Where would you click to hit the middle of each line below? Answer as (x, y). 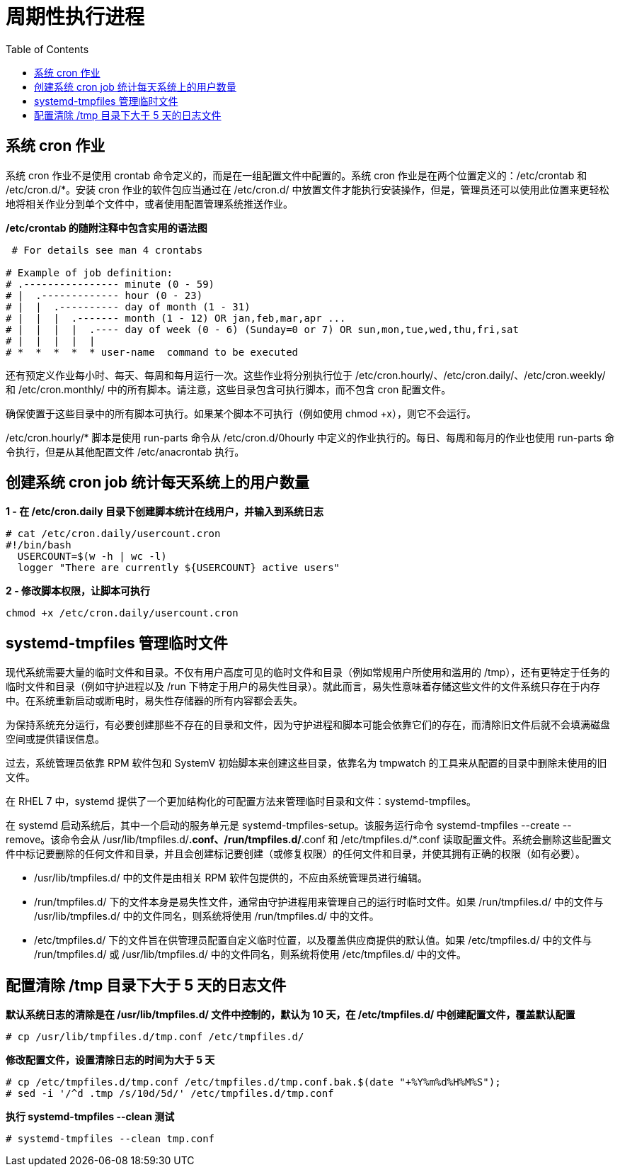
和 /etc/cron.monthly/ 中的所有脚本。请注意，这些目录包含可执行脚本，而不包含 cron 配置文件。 (229, 389)
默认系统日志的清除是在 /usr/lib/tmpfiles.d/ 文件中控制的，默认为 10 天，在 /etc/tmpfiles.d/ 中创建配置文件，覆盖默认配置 (291, 1015)
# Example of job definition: (90, 272)
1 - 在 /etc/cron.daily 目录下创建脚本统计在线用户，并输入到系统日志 (165, 512)
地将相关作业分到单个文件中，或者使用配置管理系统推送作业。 (149, 203)
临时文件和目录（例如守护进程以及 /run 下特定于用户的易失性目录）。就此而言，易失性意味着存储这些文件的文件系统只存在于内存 (303, 687)
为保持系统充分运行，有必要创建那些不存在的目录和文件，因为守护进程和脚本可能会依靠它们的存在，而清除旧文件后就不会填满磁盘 (308, 725)
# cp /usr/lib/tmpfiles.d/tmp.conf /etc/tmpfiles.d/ (155, 1037)
